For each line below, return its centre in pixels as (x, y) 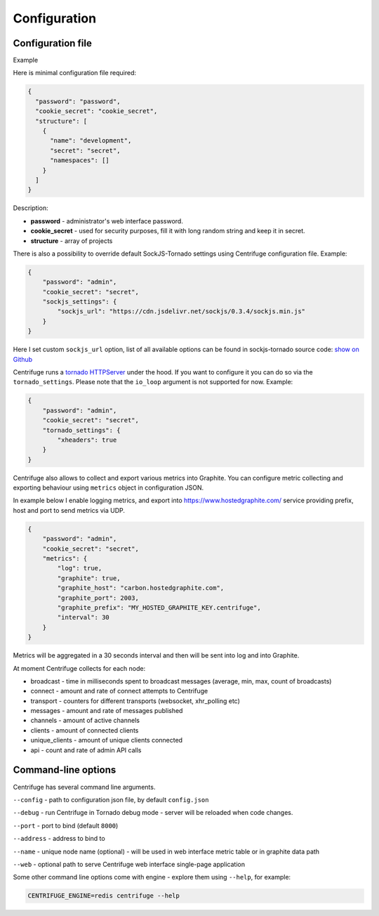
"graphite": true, (89, 578)
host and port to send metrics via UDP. (69, 510)
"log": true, (80, 568)
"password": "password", (78, 101)
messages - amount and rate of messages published (107, 711)
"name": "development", (91, 141)
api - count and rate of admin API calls (86, 750)
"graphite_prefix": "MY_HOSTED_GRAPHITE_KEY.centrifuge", (159, 607)
